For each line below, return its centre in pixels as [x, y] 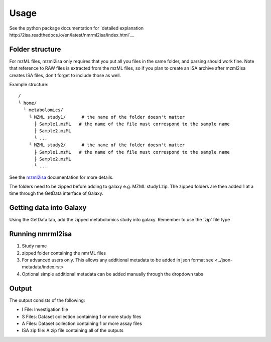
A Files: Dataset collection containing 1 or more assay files [82, 323]
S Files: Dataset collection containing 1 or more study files [82, 316]
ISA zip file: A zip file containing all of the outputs [73, 330]
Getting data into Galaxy [48, 208]
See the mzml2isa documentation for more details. [61, 177]
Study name [34, 246]
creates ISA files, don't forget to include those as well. [65, 75]
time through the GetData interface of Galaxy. [56, 193]
